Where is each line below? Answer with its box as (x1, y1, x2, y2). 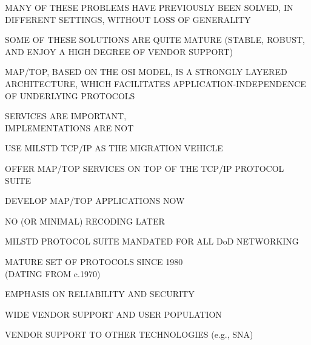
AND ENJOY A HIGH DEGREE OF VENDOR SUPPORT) (5, 45, 233, 57)
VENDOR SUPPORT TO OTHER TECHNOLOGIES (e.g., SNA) (5, 328, 253, 341)
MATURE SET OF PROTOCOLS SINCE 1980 (5, 255, 183, 268)
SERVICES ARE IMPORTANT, (5, 110, 127, 122)
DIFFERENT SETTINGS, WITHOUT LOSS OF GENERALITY (5, 13, 251, 25)
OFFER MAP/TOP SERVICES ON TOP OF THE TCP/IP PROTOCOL (5, 162, 284, 174)
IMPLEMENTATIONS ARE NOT (5, 121, 134, 134)
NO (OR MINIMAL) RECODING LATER (5, 214, 165, 227)
